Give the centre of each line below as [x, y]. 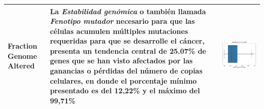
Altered [21, 66]
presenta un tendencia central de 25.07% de [128, 50]
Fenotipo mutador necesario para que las [122, 21]
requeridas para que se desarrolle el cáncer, [127, 41]
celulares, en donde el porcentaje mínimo [123, 80]
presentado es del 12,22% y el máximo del [125, 90]
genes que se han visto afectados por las [121, 61]
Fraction [23, 46]
